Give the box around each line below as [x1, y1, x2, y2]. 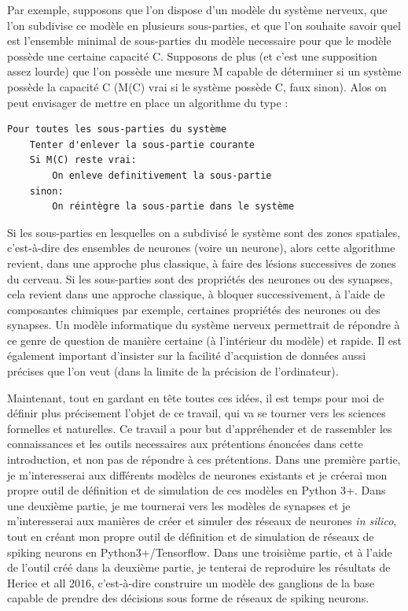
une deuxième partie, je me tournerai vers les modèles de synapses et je [7, 497, 351, 513]
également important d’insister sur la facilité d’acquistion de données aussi [7, 347, 366, 364]
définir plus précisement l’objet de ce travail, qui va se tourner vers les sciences [7, 405, 386, 421]
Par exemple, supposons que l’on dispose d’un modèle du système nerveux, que [7, 2, 388, 17]
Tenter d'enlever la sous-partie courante [29, 139, 255, 150]
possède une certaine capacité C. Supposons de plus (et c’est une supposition [7, 47, 377, 64]
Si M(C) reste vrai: [29, 154, 137, 166]
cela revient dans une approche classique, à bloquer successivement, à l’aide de [7, 286, 385, 302]
